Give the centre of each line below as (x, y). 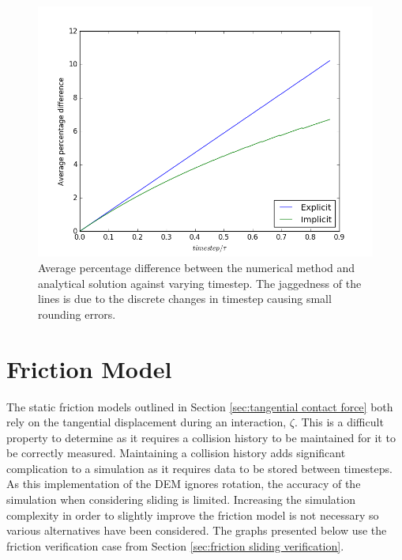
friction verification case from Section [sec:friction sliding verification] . (175, 545)
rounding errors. (77, 314)
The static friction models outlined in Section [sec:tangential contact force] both (200, 406)
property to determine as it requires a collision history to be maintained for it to (201, 437)
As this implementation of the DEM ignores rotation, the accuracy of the (184, 484)
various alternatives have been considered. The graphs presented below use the (197, 530)
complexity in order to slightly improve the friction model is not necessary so (193, 515)
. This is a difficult (339, 422)
